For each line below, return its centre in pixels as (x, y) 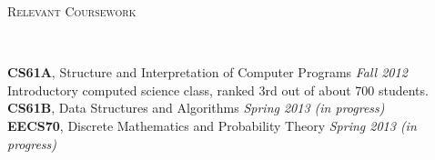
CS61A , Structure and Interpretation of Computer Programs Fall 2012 (207, 72)
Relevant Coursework (72, 11)
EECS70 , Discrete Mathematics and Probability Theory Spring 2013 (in (212, 125)
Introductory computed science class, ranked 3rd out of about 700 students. (218, 90)
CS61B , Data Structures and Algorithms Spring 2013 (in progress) (196, 108)
